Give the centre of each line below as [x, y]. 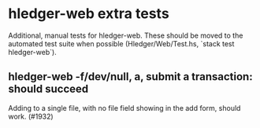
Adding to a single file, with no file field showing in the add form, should [124, 108]
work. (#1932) [31, 116]
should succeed [48, 89]
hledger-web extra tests [89, 14]
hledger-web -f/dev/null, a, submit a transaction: [131, 77]
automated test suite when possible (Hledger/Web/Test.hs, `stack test [121, 43]
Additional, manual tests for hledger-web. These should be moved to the [126, 35]
